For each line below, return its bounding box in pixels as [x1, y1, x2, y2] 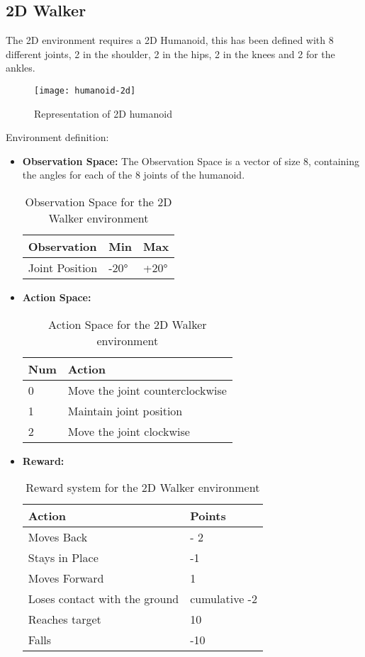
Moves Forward [28, 570, 104, 587]
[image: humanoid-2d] [34, 85, 136, 96]
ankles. [6, 60, 35, 75]
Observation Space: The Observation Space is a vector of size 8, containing [22, 153, 359, 168]
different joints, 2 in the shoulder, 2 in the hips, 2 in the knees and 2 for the [6, 46, 335, 61]
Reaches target [28, 611, 101, 628]
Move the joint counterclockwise [67, 381, 227, 398]
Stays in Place [28, 549, 99, 566]
